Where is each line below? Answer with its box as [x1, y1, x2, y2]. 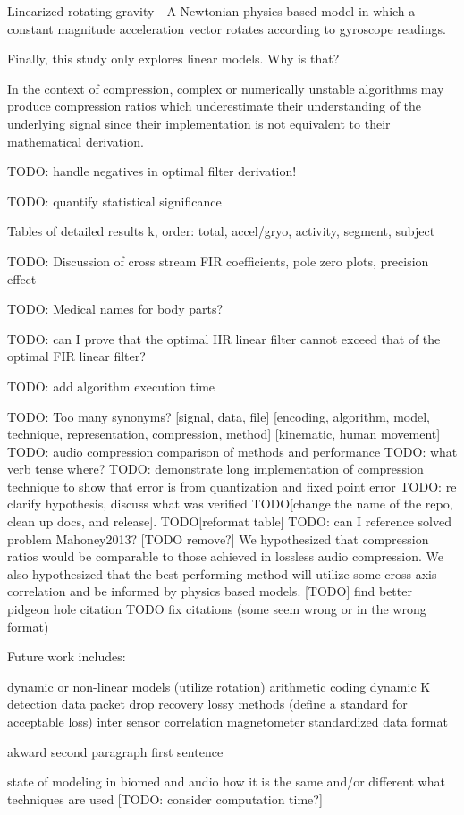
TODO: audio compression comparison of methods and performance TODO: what [7, 441, 458, 460]
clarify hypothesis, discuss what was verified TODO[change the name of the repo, [7, 494, 453, 513]
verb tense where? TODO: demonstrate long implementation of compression [7, 459, 424, 478]
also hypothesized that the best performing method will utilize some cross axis [7, 564, 437, 583]
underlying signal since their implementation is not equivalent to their [7, 113, 391, 132]
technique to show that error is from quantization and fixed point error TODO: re [7, 476, 457, 495]
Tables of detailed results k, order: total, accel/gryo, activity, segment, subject [7, 222, 435, 240]
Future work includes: [7, 647, 126, 666]
